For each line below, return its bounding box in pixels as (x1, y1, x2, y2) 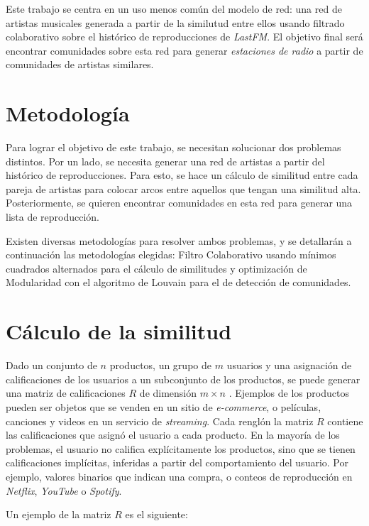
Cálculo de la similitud (6, 317, 232, 346)
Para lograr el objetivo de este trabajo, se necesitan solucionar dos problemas (6, 140, 341, 155)
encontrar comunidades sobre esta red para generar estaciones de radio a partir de (6, 43, 363, 57)
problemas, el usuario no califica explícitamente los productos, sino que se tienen (6, 441, 356, 456)
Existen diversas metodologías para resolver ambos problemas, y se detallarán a (6, 233, 352, 248)
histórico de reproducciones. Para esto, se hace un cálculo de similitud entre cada (6, 168, 358, 182)
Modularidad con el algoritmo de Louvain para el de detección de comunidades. (6, 275, 351, 290)
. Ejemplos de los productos (228, 385, 349, 400)
